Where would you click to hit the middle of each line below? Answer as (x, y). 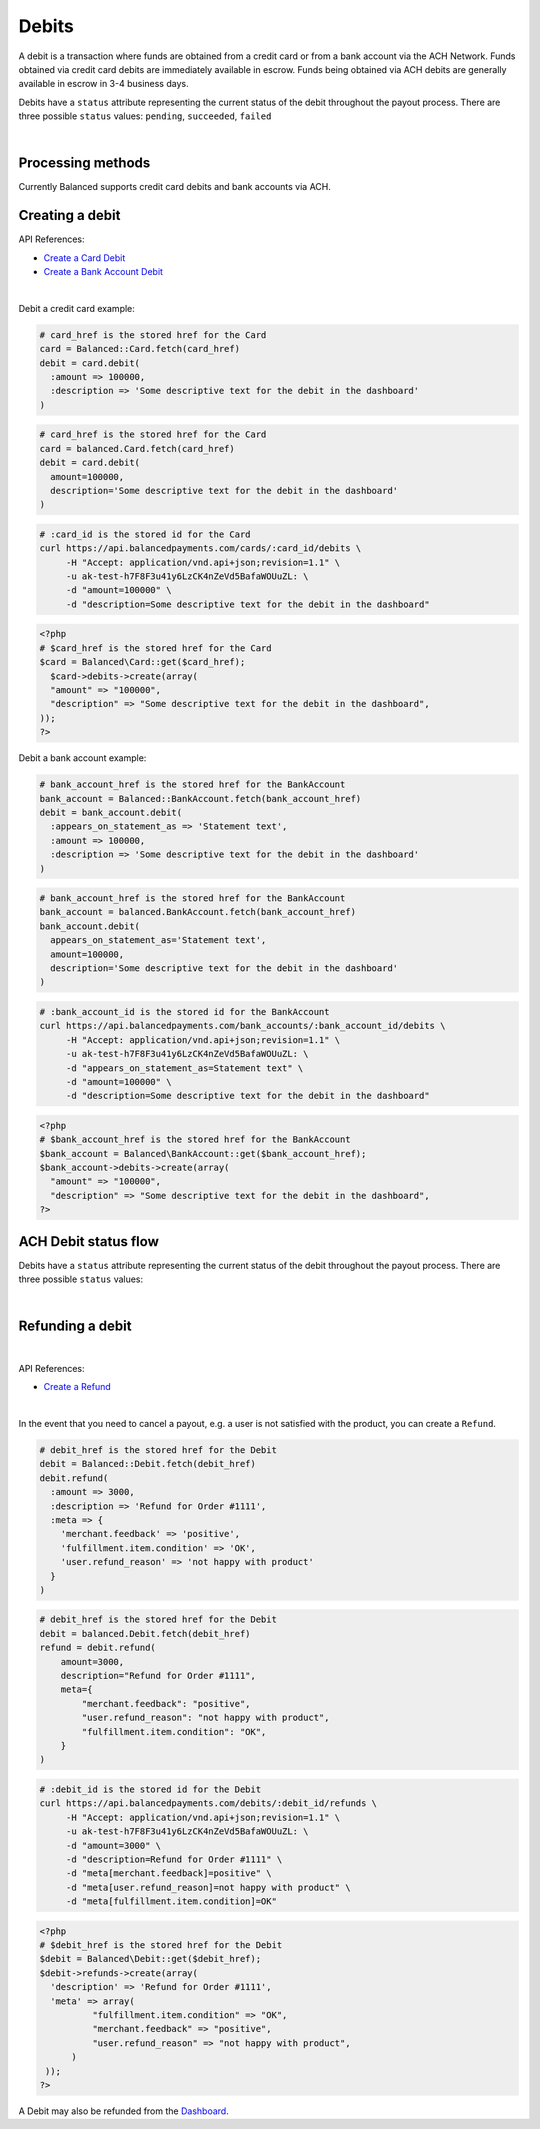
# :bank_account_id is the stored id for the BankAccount (184, 1011)
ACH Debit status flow (88, 1241)
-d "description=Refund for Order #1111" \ (174, 1859)
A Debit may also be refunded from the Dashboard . (123, 2111)
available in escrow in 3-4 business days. (103, 84)
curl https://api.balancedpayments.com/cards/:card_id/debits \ (200, 548)
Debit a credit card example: (76, 308)
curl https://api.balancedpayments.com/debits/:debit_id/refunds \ (208, 1803)
